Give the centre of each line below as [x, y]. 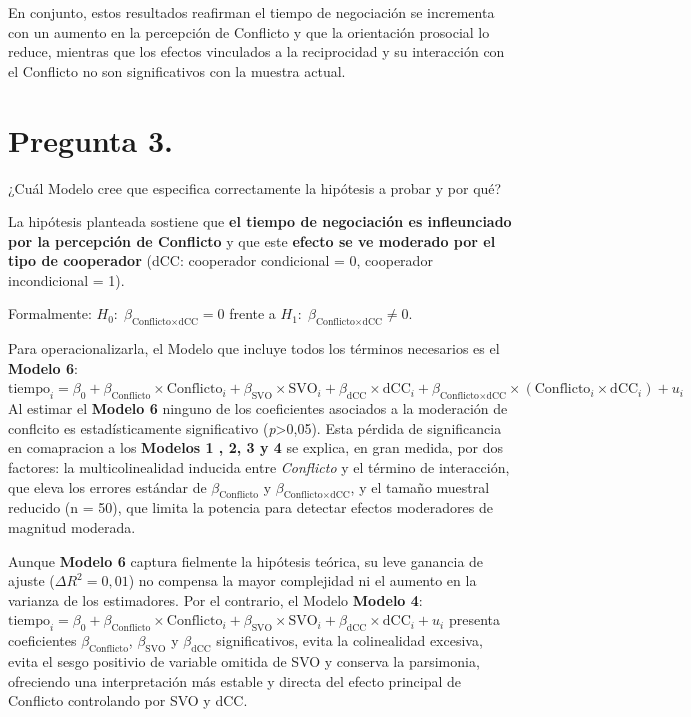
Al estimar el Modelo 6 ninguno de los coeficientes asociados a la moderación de [258, 408]
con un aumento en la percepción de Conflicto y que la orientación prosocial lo [249, 31]
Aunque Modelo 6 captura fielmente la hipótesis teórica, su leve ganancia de [246, 560]
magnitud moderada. [72, 527]
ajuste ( [31, 580]
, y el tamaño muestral [420, 486]
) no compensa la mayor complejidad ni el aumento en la [302, 580]
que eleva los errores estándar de [107, 486]
